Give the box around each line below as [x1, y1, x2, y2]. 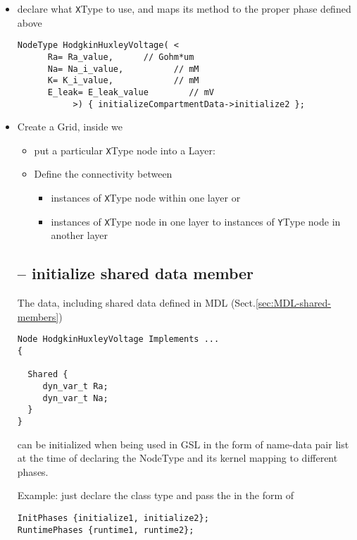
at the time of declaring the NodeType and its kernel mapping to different [17, 450, 338, 465]
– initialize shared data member [17, 262, 254, 284]
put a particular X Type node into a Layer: [34, 142, 215, 157]
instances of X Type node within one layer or [51, 190, 241, 205]
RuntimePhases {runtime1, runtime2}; [17, 524, 194, 535]
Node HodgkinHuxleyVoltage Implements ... [17, 334, 220, 345]
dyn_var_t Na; [42, 393, 108, 403]
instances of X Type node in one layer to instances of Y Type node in [51, 214, 341, 228]
